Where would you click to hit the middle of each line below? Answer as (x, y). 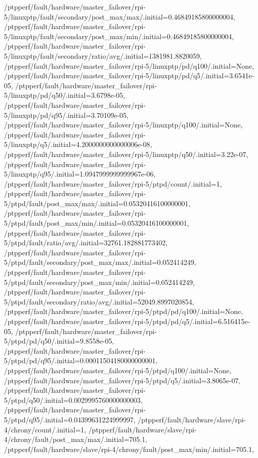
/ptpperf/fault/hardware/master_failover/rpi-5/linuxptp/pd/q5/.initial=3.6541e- (129, 75)
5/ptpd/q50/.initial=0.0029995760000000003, (73, 400)
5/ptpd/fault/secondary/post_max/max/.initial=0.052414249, (100, 262)
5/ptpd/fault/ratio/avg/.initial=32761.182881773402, (86, 243)
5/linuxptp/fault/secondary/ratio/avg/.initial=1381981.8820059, (103, 55)
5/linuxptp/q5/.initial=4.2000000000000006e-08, (78, 144)
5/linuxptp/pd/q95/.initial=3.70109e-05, (66, 115)
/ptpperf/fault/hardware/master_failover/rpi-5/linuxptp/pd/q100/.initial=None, (129, 65)
